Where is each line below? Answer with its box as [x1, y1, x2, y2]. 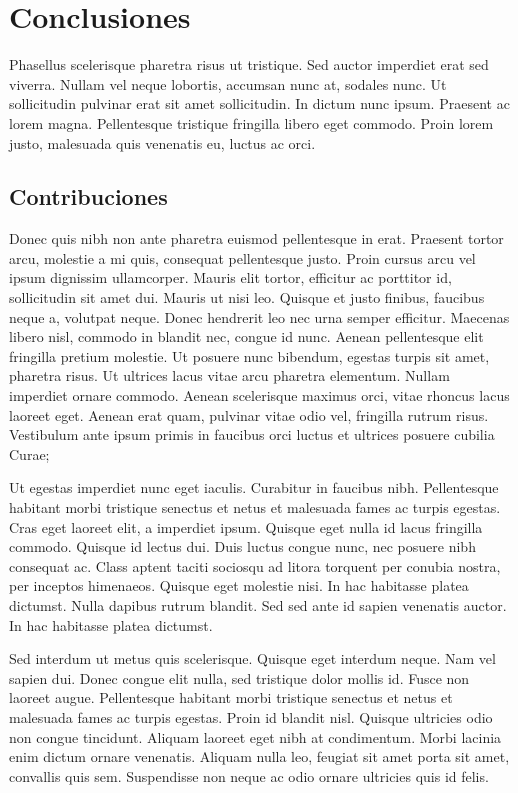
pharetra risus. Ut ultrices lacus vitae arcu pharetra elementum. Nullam [9, 365, 450, 386]
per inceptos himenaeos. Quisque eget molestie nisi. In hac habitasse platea [9, 575, 469, 596]
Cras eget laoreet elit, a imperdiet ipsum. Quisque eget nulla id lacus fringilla [9, 516, 483, 537]
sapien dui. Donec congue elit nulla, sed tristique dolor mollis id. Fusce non [9, 667, 470, 688]
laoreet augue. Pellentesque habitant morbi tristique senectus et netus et [9, 687, 453, 708]
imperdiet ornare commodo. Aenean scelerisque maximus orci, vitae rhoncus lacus [9, 385, 510, 406]
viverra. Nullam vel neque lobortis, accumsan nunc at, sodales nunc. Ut [9, 73, 447, 94]
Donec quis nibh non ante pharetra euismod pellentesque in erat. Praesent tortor [9, 228, 504, 249]
